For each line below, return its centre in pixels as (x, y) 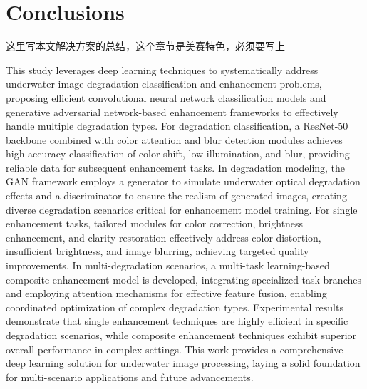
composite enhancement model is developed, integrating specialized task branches (183, 279)
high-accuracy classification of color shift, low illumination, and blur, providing (178, 154)
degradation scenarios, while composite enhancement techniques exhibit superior (181, 335)
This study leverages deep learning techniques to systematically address (162, 69)
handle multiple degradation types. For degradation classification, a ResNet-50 (177, 126)
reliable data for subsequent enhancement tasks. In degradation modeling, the (176, 167)
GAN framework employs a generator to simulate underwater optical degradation (183, 181)
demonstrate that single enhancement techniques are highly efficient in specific (177, 321)
